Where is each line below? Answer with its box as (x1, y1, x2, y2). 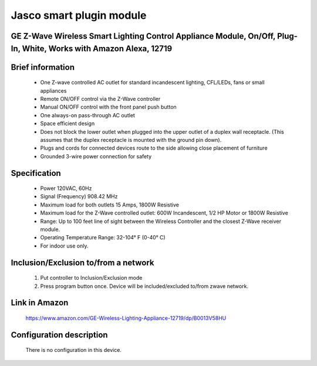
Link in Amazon (11, 298, 69, 308)
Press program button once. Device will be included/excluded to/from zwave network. (40, 282, 249, 290)
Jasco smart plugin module (11, 9, 147, 22)
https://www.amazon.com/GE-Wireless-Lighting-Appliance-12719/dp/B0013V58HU (25, 314, 227, 322)
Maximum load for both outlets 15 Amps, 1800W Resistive (40, 201, 179, 208)
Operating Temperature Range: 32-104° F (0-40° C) (40, 234, 166, 241)
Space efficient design (40, 120, 95, 127)
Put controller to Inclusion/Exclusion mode (40, 274, 143, 282)
